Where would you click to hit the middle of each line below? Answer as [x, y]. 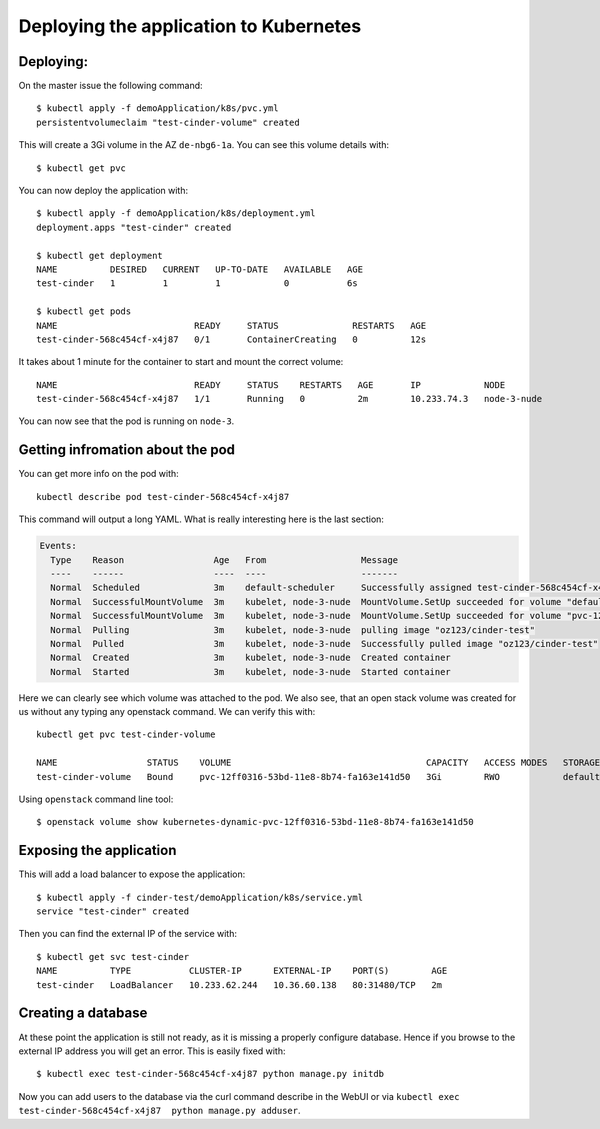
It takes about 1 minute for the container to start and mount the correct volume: [181, 362]
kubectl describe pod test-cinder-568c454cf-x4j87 [163, 496]
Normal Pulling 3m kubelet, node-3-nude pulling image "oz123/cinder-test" [292, 629]
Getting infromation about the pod [126, 450]
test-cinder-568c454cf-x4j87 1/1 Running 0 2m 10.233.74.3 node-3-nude [289, 399]
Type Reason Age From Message [224, 559]
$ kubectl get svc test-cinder [113, 956]
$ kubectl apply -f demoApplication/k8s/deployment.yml [176, 213]
